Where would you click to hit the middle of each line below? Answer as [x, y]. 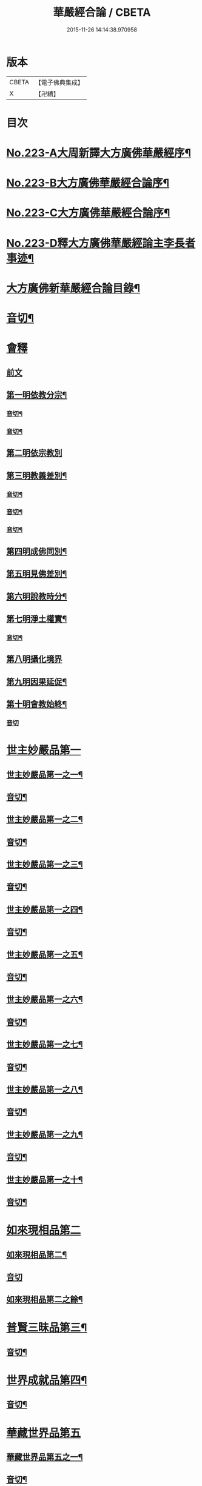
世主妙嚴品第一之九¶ [45, 1134]
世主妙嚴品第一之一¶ [45, 775]
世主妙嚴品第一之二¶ [45, 819]
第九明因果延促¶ [37, 682]
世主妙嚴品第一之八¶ [45, 1089]
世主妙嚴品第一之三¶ [45, 865]
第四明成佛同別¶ [37, 551]
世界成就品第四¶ [47, 1381]
